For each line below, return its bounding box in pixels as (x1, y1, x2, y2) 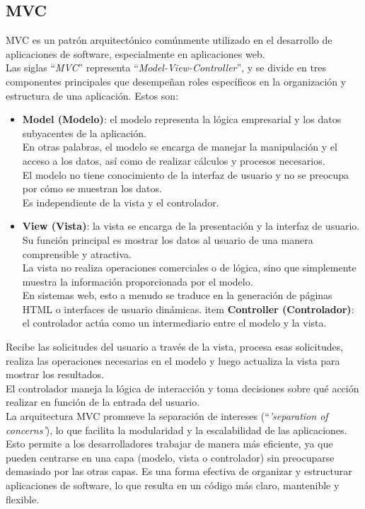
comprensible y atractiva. (22, 246, 132, 261)
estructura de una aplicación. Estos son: (6, 88, 179, 103)
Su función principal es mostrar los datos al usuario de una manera (22, 232, 313, 247)
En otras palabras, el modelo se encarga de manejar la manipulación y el (22, 139, 337, 154)
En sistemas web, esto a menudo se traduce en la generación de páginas (22, 288, 332, 303)
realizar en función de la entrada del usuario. (6, 394, 200, 409)
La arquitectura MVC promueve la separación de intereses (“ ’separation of (6, 409, 328, 423)
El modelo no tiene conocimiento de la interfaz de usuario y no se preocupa (22, 167, 349, 182)
